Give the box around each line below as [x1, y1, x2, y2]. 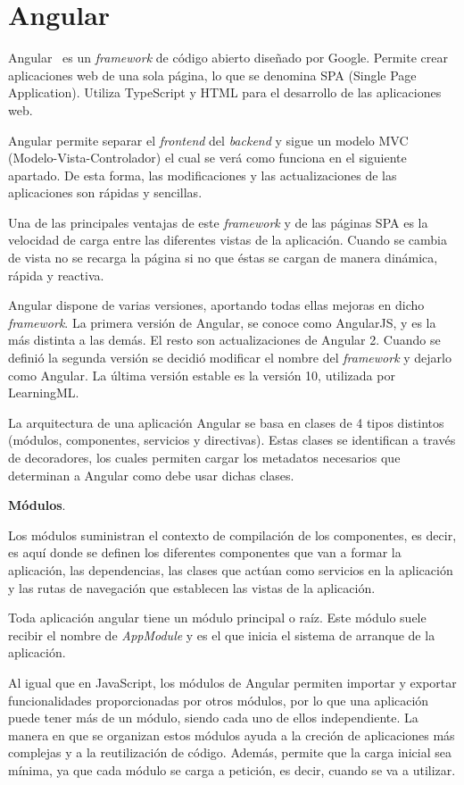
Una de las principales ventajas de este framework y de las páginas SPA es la [8, 213, 428, 231]
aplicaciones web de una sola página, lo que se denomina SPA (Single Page [8, 65, 417, 84]
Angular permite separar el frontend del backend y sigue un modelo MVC [8, 130, 409, 149]
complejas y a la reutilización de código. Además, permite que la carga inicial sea [8, 743, 452, 762]
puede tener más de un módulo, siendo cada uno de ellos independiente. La [8, 708, 418, 727]
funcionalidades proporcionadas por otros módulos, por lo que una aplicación [8, 690, 429, 709]
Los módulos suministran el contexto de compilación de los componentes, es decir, [8, 525, 457, 544]
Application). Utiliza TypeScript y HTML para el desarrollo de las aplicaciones [8, 83, 442, 102]
